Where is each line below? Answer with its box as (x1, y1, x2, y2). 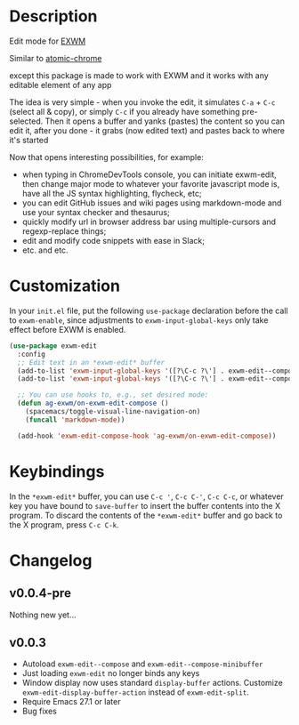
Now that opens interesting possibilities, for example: (9, 151, 205, 162)
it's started (9, 134, 49, 145)
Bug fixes (21, 705, 58, 717)
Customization (9, 276, 120, 296)
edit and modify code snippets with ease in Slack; (21, 235, 205, 246)
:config (17, 350, 46, 358)
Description (9, 6, 98, 27)
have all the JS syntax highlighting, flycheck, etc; (21, 188, 202, 198)
